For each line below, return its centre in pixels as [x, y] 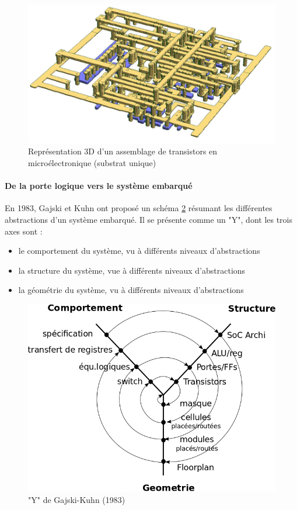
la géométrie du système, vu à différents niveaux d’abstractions [131, 290]
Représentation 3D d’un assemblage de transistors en [123, 151]
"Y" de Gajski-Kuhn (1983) [77, 500]
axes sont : [24, 231]
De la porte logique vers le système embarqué [99, 186]
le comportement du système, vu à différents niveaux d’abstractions [139, 251]
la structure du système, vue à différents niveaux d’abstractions [132, 270]
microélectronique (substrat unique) [92, 163]
